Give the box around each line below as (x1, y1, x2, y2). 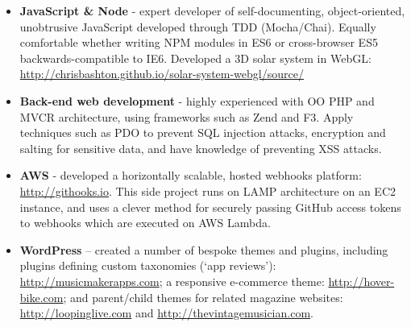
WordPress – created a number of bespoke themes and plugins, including (19, 241, 388, 258)
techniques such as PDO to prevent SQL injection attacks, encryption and (19, 124, 386, 141)
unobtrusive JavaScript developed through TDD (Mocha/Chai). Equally (19, 18, 376, 35)
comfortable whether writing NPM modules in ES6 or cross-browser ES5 (19, 34, 378, 51)
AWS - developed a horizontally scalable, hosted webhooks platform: (19, 167, 362, 184)
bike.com (19, 288, 64, 305)
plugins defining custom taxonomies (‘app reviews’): (19, 257, 276, 274)
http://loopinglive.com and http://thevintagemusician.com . (19, 304, 313, 321)
